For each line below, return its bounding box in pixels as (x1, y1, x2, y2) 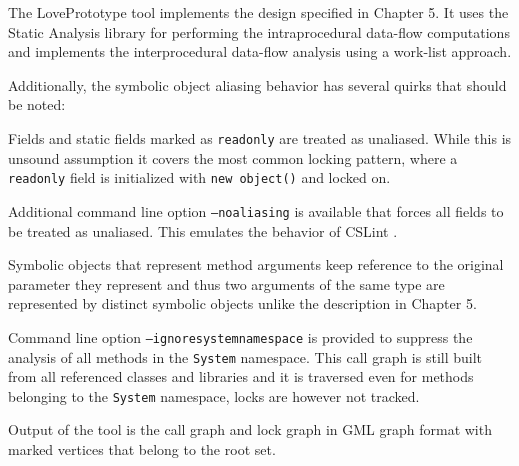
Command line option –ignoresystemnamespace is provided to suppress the (8, 326, 473, 347)
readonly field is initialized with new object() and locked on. (8, 167, 391, 188)
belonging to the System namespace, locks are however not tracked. (8, 385, 420, 406)
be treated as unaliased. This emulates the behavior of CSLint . (8, 220, 398, 241)
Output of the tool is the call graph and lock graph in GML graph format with (8, 419, 492, 440)
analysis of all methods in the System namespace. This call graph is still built (8, 346, 483, 367)
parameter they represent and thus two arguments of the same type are (8, 273, 445, 294)
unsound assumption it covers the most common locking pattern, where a (8, 147, 458, 168)
